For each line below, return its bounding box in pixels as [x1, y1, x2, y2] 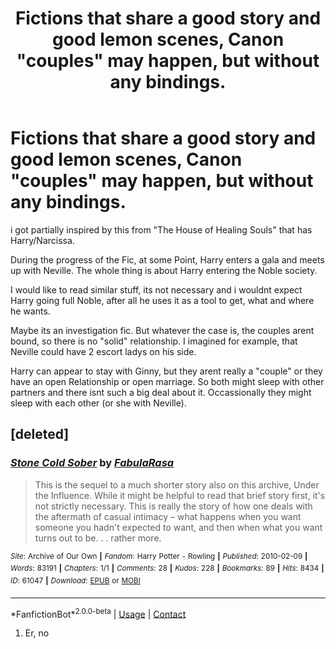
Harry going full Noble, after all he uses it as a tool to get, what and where [10, 294, 315, 306]
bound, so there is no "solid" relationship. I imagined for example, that [10, 335, 298, 347]
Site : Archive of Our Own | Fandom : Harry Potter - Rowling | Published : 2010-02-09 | [10, 551, 308, 561]
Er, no [24, 627, 50, 639]
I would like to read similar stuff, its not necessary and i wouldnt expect [10, 283, 303, 296]
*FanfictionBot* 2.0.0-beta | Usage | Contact [10, 606, 187, 620]
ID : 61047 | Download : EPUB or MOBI [10, 575, 141, 586]
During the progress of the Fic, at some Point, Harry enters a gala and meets [10, 253, 325, 266]
